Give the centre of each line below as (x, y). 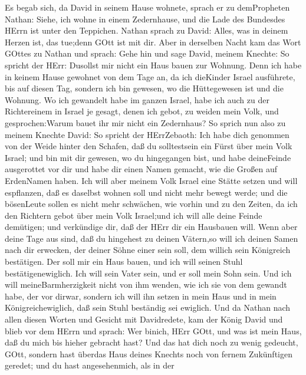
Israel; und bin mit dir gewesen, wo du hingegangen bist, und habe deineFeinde (148, 157)
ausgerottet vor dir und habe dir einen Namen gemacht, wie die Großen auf (141, 169)
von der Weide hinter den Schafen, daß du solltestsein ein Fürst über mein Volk (149, 146)
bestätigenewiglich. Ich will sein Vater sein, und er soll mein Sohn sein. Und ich (148, 273)
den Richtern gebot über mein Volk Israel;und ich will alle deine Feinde (134, 215)
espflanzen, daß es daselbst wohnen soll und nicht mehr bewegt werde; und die (146, 192)
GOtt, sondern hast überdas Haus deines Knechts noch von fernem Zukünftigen (149, 353)
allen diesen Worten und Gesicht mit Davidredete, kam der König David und (144, 319)
